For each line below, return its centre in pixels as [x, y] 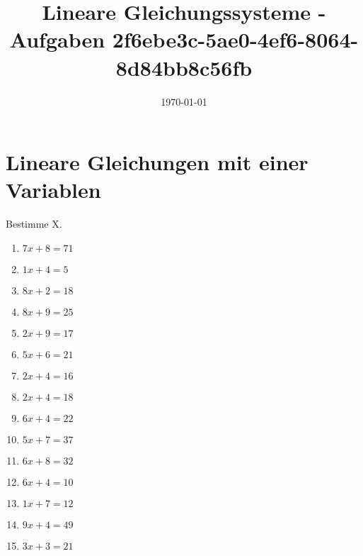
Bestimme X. [34, 224]
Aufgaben [57, 39]
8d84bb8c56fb [184, 67]
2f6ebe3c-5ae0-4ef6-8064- [235, 39]
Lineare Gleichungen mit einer [157, 162]
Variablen [53, 190]
